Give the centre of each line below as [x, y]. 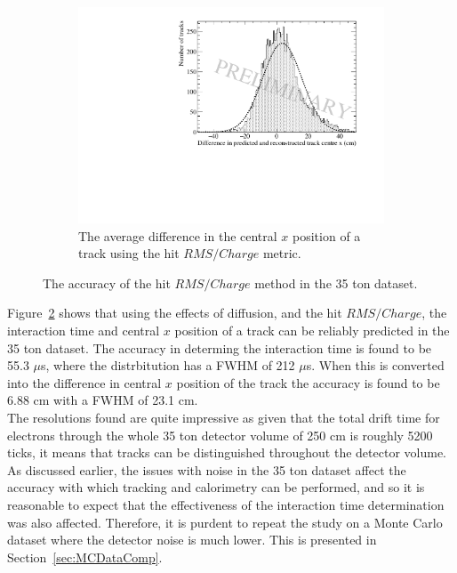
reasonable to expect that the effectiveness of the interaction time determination [226, 505]
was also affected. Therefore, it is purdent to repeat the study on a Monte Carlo [225, 522]
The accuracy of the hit [107, 282]
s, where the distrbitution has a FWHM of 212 [168, 365]
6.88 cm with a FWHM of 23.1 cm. [103, 400]
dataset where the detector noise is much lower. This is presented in [192, 540]
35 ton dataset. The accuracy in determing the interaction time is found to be [220, 347]
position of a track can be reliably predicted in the [312, 331]
